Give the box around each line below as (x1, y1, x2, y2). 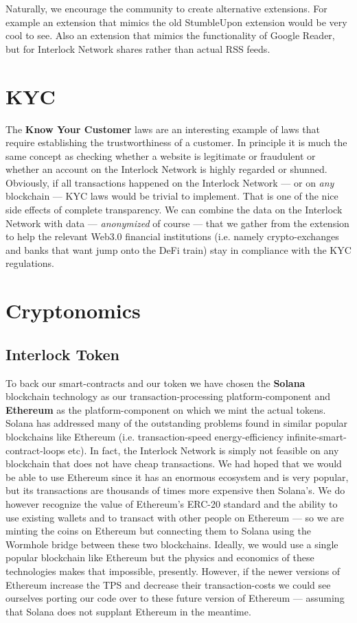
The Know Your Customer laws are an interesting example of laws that (5, 121, 320, 136)
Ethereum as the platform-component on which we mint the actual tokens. (5, 402, 326, 416)
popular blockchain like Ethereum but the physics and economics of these (5, 550, 314, 565)
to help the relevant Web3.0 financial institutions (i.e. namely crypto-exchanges (5, 229, 339, 244)
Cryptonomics (5, 296, 141, 325)
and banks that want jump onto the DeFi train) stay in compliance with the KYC (5, 242, 352, 257)
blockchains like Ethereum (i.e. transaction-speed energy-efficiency (5, 429, 284, 443)
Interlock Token (5, 343, 120, 364)
